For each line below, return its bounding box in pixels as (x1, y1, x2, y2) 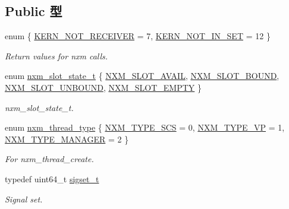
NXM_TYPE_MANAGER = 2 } (5, 132, 129, 145)
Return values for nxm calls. (5, 49, 108, 62)
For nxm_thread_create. (5, 153, 94, 165)
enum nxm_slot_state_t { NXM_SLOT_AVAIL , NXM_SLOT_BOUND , (5, 69, 279, 82)
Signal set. (5, 192, 43, 205)
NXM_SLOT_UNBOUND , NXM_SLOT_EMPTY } (5, 81, 202, 93)
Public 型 (5, 2, 62, 20)
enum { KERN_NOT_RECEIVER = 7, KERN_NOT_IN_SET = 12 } (5, 30, 271, 42)
